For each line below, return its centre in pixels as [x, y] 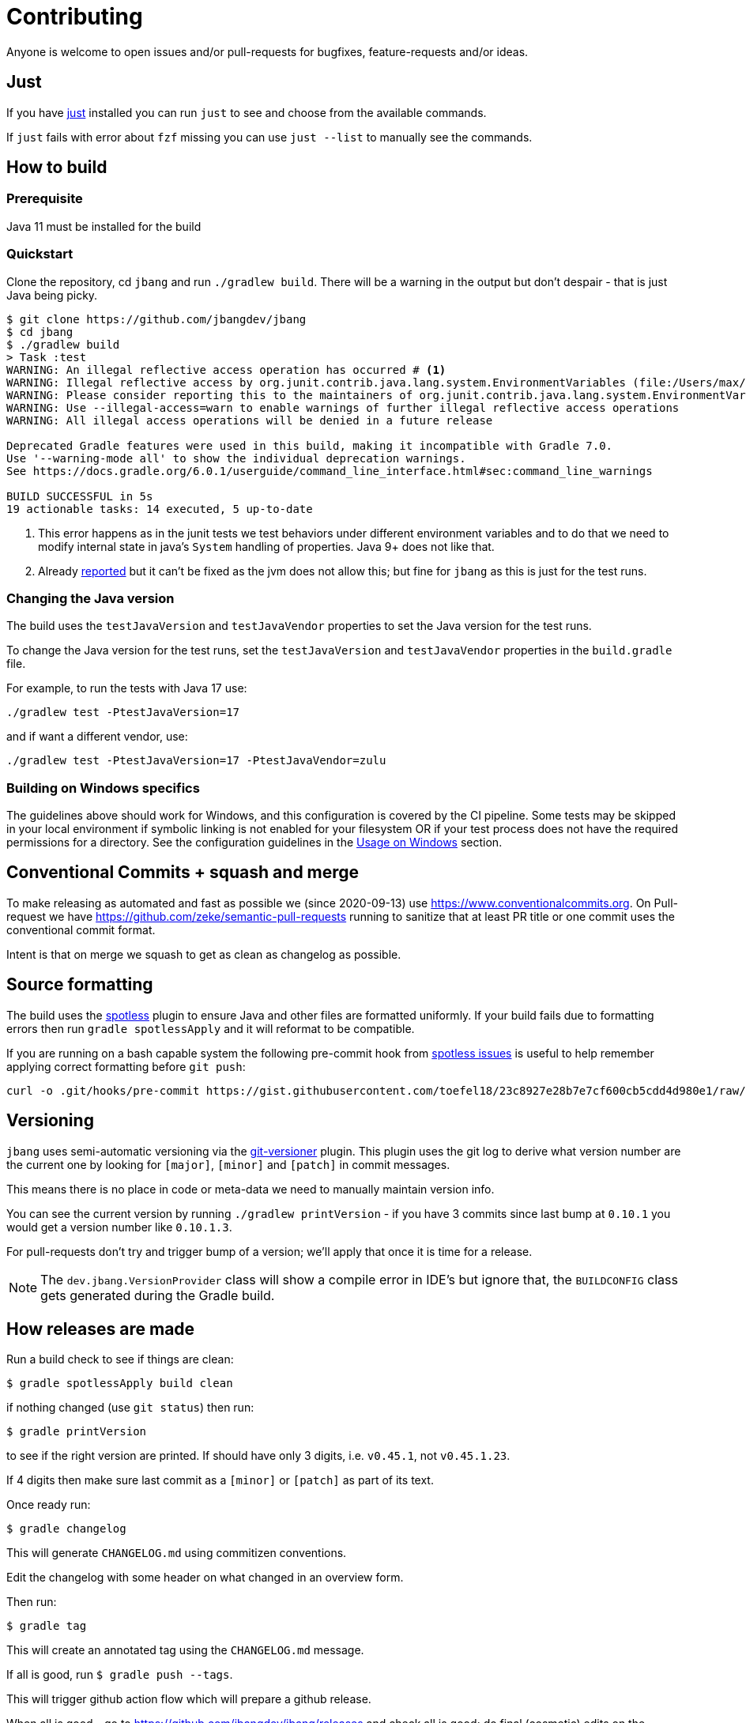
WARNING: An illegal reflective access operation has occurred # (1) [226, 369]
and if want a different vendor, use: [97, 737]
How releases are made [101, 1329]
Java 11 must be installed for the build [104, 226]
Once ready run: [49, 1505]
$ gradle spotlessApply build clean [120, 1384]
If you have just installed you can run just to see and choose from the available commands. [247, 112]
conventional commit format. [81, 929]
